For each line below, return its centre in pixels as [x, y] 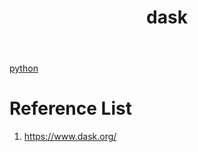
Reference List [70, 108]
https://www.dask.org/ [70, 137]
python [24, 68]
